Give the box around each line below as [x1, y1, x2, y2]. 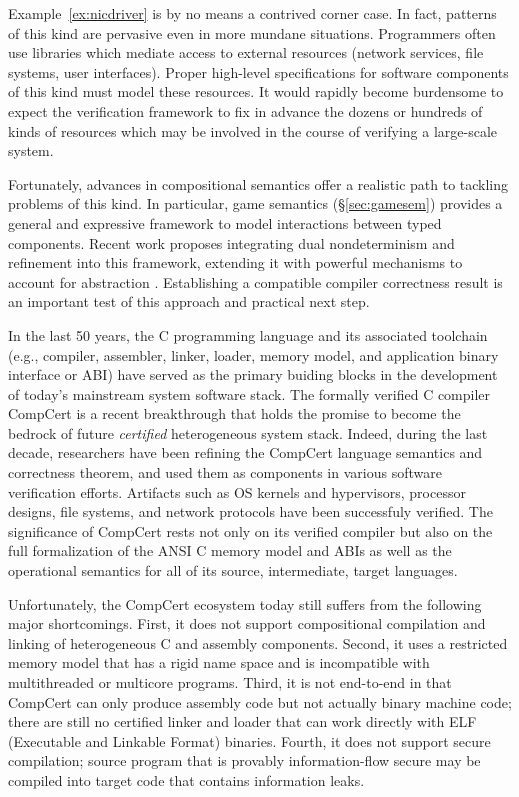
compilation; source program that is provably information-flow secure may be [8, 750, 481, 771]
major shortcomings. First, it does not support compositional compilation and [8, 613, 486, 634]
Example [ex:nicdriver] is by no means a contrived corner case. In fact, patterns [8, 3, 497, 23]
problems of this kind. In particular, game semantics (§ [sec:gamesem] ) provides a [8, 193, 503, 214]
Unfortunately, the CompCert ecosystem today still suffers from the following [8, 593, 482, 614]
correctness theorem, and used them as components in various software [8, 462, 442, 483]
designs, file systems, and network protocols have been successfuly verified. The [8, 501, 493, 522]
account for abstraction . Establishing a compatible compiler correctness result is [8, 271, 503, 292]
